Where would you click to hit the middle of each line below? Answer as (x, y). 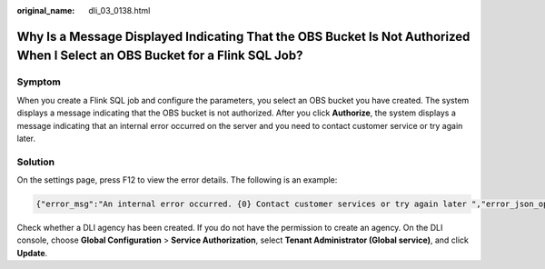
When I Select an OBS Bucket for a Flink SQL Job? (160, 56)
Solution (36, 162)
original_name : (46, 10)
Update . (32, 253)
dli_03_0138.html (119, 10)
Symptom (39, 82)
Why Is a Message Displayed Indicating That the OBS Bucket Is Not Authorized (243, 36)
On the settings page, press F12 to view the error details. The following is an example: (177, 180)
